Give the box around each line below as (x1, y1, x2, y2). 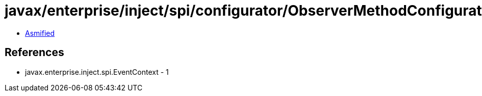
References (5, 46, 64, 59)
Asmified (25, 28, 55, 37)
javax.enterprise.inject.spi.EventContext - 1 (25, 67, 169, 76)
